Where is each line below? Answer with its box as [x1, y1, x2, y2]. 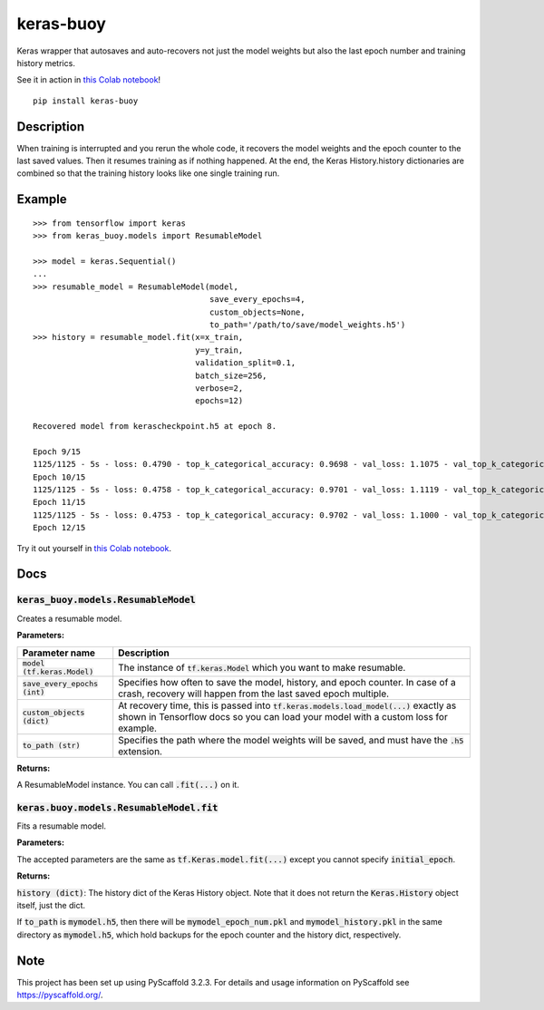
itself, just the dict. [16, 900, 86, 910]
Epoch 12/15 [33, 522, 86, 533]
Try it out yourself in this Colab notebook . [16, 542, 172, 553]
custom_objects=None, [209, 306, 306, 317]
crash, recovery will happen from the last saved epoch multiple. [118, 687, 390, 700]
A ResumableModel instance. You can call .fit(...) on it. [16, 779, 239, 790]
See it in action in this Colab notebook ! [16, 74, 161, 85]
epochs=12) [195, 395, 244, 406]
